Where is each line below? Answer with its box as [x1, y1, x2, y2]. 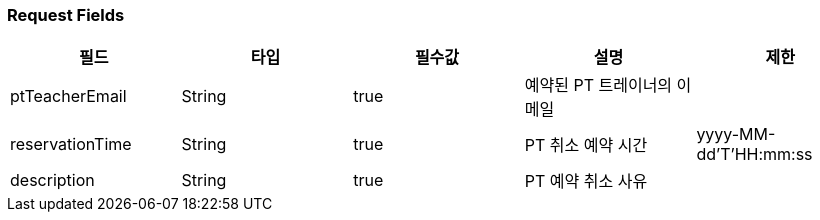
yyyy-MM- [696, 124, 776, 145]
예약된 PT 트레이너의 [524, 75, 673, 96]
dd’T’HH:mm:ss [696, 144, 813, 165]
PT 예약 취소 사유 [524, 171, 648, 192]
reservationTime [10, 134, 132, 155]
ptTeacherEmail [10, 86, 127, 107]
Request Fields [7, 5, 125, 25]
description [10, 170, 95, 191]
